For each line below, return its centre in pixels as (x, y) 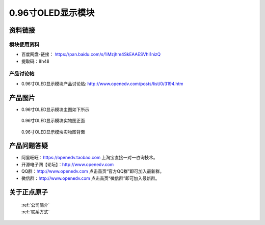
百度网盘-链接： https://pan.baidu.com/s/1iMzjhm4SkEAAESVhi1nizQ (91, 55)
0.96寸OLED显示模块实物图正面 (53, 121)
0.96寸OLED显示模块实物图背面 (53, 132)
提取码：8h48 (35, 61)
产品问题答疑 (28, 146)
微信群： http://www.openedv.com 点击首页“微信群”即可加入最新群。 (90, 178)
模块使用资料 (24, 44)
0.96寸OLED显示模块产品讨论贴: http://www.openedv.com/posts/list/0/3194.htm (102, 84)
